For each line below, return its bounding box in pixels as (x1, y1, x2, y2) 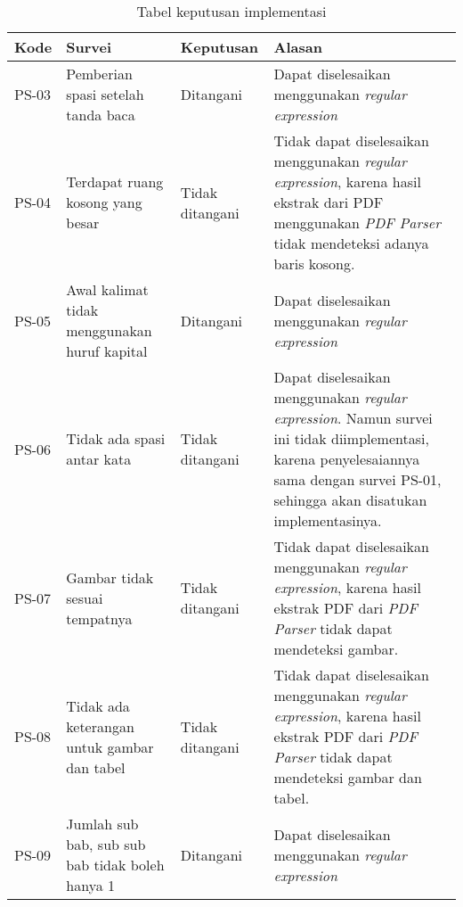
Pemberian (66, 63, 133, 84)
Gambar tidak (66, 566, 154, 588)
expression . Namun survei (273, 408, 433, 428)
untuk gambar (66, 736, 154, 757)
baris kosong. (273, 253, 355, 274)
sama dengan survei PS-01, (273, 469, 442, 490)
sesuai (66, 587, 103, 608)
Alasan (273, 37, 322, 57)
